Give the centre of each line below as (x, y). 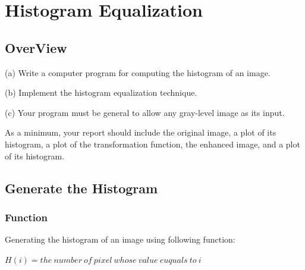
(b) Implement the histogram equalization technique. (101, 92)
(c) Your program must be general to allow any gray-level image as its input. (145, 112)
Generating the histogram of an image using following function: (120, 239)
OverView (36, 47)
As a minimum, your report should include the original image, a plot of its (141, 132)
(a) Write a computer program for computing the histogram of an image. (138, 72)
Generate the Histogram (81, 188)
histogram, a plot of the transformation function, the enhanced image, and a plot (152, 144)
